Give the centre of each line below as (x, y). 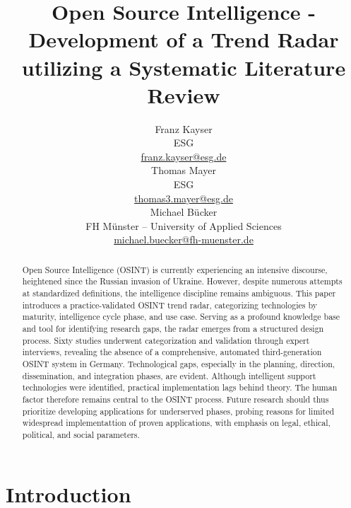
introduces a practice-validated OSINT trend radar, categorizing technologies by (169, 305)
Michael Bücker (184, 212)
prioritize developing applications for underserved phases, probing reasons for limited (178, 411)
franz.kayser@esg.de (184, 156)
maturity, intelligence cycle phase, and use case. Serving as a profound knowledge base (181, 317)
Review (184, 94)
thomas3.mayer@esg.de (184, 198)
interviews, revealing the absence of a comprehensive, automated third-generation (172, 352)
